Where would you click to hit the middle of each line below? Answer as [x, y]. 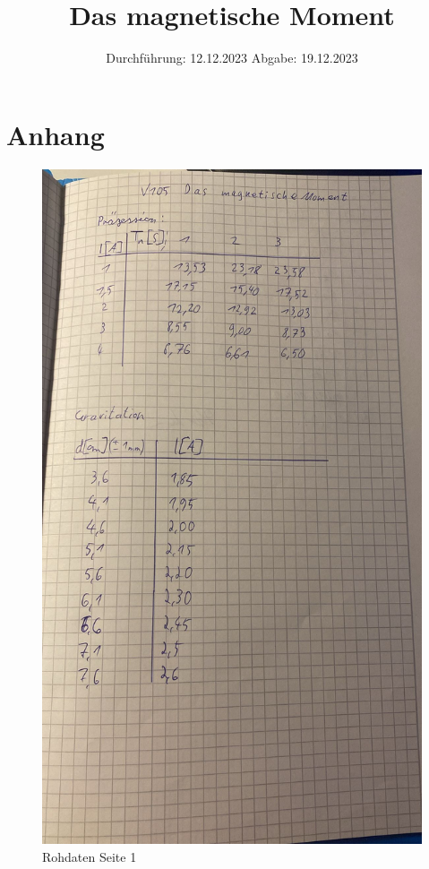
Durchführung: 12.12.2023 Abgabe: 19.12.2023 [232, 58]
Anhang [56, 134]
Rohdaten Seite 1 [90, 857]
